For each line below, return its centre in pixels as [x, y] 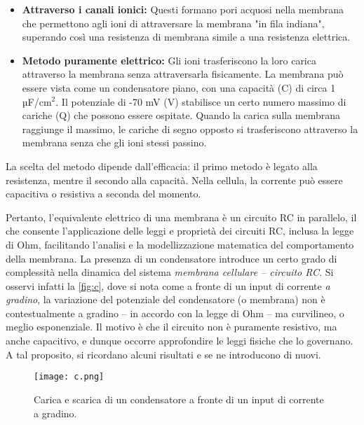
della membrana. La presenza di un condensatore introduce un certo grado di [171, 258]
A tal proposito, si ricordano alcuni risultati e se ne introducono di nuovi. [163, 354]
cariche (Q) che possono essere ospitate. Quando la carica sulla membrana [181, 115]
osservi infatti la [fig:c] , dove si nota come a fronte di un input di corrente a [168, 285]
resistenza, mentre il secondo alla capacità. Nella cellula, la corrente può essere [174, 180]
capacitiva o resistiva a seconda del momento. [103, 194]
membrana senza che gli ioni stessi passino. [114, 142]
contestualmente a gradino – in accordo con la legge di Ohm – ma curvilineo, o [175, 313]
